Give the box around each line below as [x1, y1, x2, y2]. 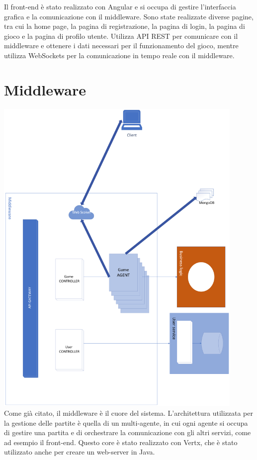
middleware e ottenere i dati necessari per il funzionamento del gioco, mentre [4, 40, 239, 51]
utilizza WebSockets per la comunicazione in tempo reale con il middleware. [4, 50, 235, 60]
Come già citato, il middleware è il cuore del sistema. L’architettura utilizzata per [4, 407, 254, 418]
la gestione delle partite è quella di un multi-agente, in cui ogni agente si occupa [4, 417, 248, 428]
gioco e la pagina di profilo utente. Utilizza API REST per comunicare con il [4, 30, 238, 41]
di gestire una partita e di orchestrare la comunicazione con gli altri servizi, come [4, 427, 251, 438]
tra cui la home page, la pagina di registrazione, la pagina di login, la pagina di [4, 21, 245, 31]
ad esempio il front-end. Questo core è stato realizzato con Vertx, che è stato [4, 437, 238, 447]
